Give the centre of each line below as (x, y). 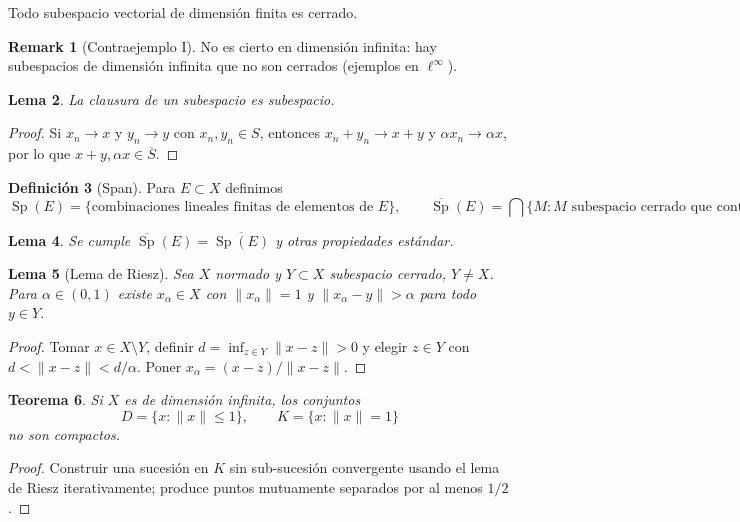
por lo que (39, 153)
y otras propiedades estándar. (364, 239)
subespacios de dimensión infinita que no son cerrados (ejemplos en (213, 65)
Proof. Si (35, 132)
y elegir (385, 345)
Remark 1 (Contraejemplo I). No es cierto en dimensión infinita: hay (222, 45)
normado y (248, 273)
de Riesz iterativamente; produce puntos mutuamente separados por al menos (245, 486)
